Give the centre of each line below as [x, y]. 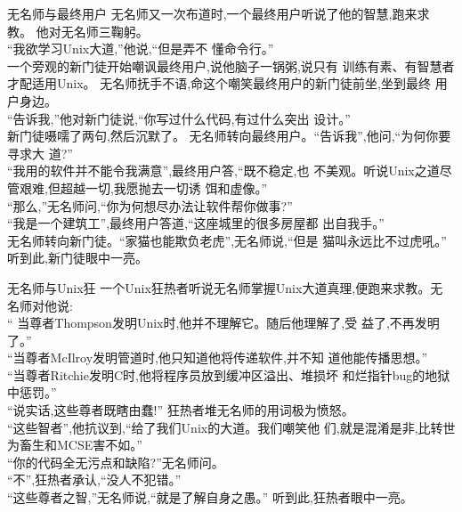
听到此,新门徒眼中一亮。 [77, 258]
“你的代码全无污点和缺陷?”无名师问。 [116, 462]
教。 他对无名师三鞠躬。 [78, 31]
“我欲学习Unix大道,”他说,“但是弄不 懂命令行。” [141, 49]
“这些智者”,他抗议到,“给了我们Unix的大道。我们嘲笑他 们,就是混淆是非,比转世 [231, 427]
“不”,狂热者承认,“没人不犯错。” [94, 479]
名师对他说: [40, 305]
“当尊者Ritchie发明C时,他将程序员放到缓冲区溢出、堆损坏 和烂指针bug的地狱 [229, 374]
